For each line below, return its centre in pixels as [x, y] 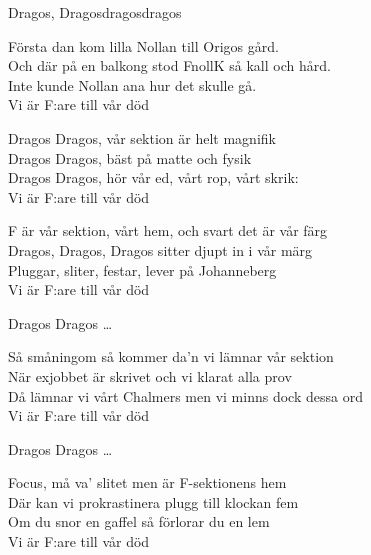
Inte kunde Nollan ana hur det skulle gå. [132, 84]
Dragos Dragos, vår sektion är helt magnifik [142, 137]
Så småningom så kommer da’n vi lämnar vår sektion [171, 356]
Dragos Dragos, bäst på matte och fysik [130, 157]
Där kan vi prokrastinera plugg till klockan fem [153, 501]
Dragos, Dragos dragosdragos [95, 12]
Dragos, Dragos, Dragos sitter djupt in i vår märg [160, 249]
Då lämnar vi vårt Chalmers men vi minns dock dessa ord [185, 395]
